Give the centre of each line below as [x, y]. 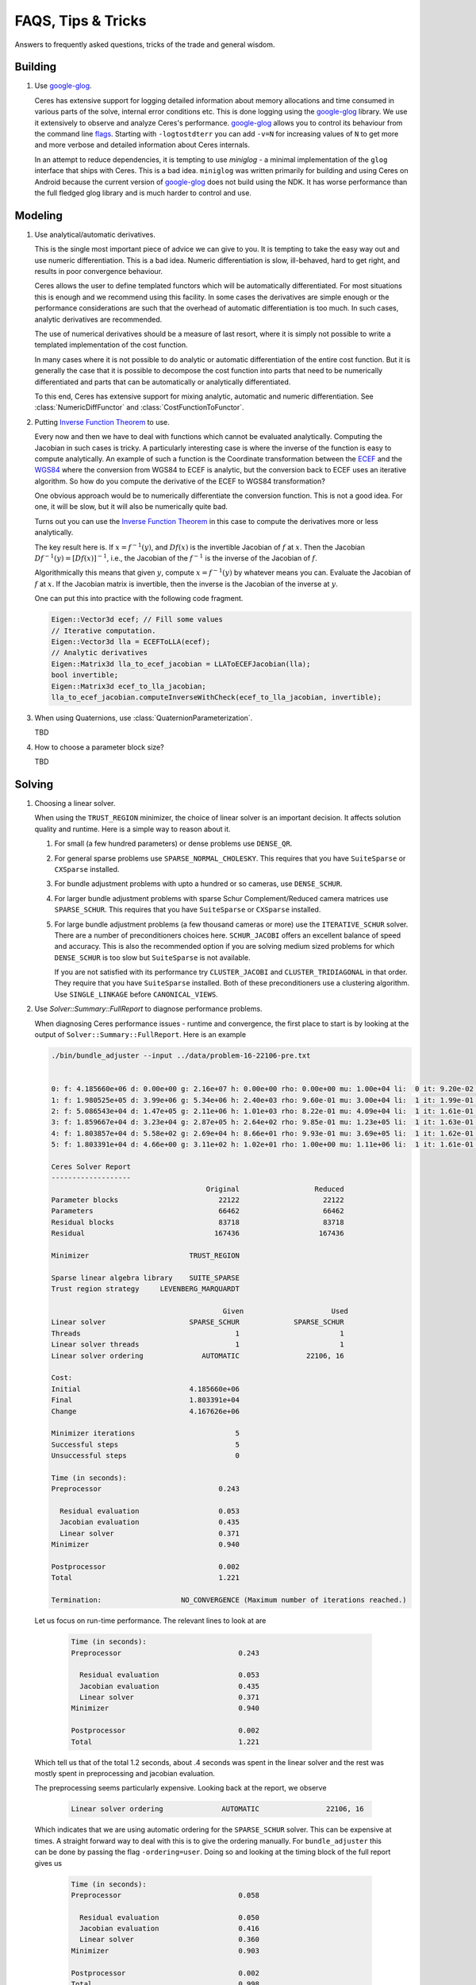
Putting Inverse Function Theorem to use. [102, 422]
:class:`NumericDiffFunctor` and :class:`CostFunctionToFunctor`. [140, 407]
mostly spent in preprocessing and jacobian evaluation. [125, 1773]
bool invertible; [85, 675]
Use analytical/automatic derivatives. [95, 234]
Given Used [286, 1311]
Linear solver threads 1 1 [198, 1345]
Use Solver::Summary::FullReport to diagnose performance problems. [148, 1009]
